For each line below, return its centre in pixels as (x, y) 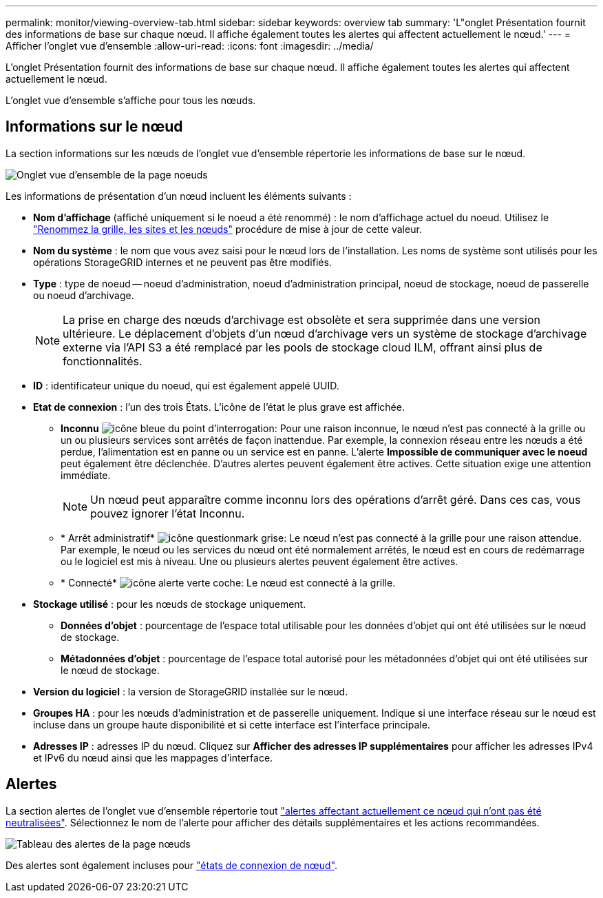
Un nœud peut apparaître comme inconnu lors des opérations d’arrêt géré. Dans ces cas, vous (336, 499)
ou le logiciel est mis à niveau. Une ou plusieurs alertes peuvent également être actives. (260, 561)
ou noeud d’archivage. (84, 295)
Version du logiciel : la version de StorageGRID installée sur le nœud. (191, 691)
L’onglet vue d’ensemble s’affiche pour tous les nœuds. (131, 100)
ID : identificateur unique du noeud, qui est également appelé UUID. (186, 385)
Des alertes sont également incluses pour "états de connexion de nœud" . (172, 865)
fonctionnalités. (103, 361)
